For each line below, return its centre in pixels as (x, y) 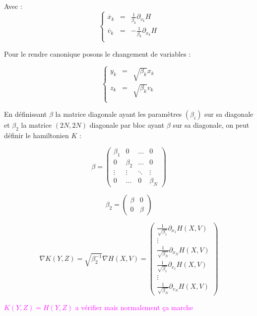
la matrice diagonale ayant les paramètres (119, 114)
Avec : (13, 6)
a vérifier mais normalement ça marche (134, 307)
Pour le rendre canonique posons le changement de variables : (97, 53)
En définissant (26, 114)
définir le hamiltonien (36, 135)
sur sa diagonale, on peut (211, 125)
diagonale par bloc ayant (127, 125)
